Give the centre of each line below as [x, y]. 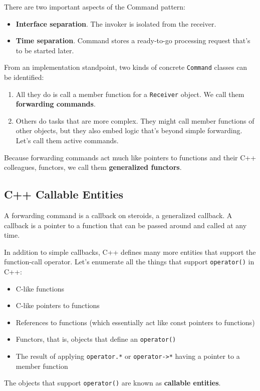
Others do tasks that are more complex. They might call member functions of [135, 120]
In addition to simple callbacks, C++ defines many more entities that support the [130, 252]
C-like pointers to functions [58, 305]
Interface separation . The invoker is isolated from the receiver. [116, 23]
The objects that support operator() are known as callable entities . [112, 383]
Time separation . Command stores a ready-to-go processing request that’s [133, 40]
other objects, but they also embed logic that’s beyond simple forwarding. [129, 130]
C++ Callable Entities [64, 194]
